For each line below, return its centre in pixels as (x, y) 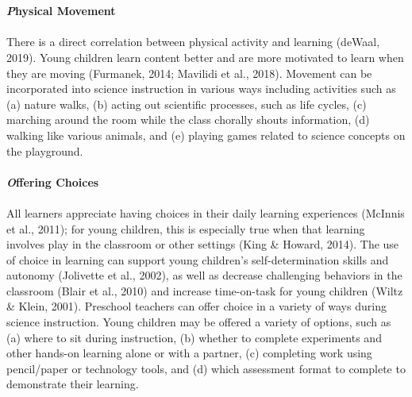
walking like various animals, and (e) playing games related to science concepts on (206, 135)
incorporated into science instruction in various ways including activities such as (201, 89)
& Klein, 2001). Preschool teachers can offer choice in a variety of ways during (196, 306)
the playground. (45, 150)
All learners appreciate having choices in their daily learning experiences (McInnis (206, 212)
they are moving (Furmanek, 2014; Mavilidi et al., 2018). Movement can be (189, 73)
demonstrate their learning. (73, 384)
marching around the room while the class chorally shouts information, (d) (188, 119)
